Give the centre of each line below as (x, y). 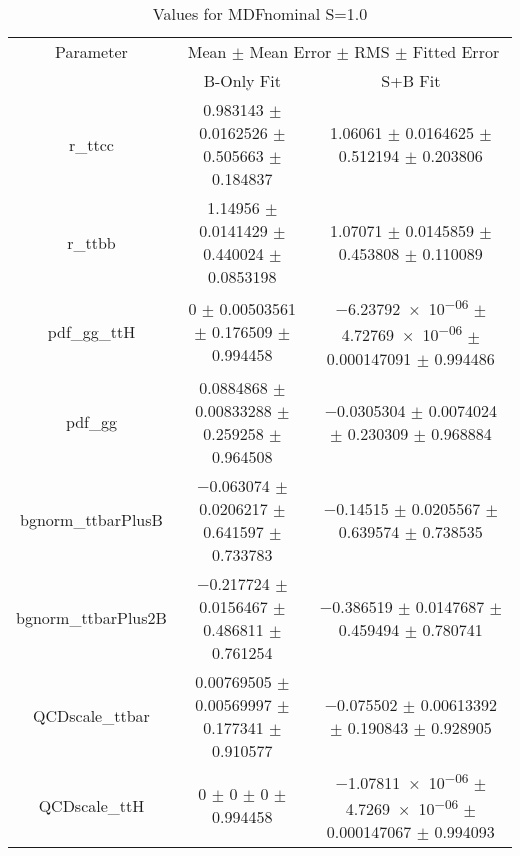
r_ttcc (91, 144)
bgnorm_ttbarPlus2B (91, 618)
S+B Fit (411, 80)
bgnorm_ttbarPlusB (91, 520)
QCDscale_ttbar (91, 716)
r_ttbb (91, 242)
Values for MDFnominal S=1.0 (260, 13)
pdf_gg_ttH (91, 332)
